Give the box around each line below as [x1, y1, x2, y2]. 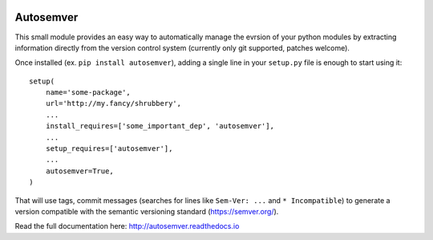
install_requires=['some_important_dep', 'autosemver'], [45, 121, 274, 131]
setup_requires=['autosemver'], [45, 144, 173, 153]
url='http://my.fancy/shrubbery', [45, 99, 182, 108]
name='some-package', [45, 88, 132, 97]
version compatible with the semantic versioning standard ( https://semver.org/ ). [14, 206, 279, 216]
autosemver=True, [45, 166, 114, 176]
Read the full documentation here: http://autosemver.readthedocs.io [14, 222, 240, 231]
